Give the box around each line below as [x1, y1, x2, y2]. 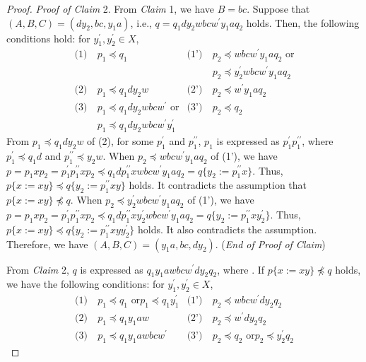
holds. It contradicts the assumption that [129, 177, 307, 192]
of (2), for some [87, 133, 154, 148]
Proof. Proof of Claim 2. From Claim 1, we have [6, 1, 215, 16]
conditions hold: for [6, 30, 90, 45]
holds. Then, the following [246, 15, 360, 30]
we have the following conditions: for [6, 276, 165, 291]
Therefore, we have [6, 236, 88, 251]
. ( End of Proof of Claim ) [215, 236, 326, 251]
